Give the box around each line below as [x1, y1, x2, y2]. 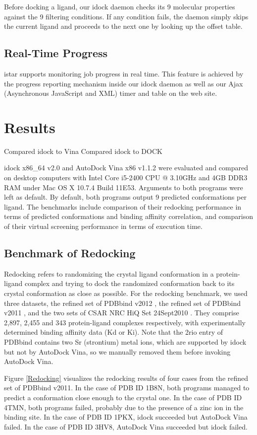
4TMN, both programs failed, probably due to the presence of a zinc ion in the [4, 402, 244, 412]
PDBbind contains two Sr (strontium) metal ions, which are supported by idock [4, 337, 247, 347]
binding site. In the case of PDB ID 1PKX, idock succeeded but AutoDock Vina [4, 412, 248, 422]
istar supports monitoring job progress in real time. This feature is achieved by [4, 68, 244, 78]
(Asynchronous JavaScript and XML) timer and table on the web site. [4, 88, 217, 98]
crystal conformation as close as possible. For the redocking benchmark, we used [4, 288, 248, 298]
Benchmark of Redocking [4, 245, 136, 261]
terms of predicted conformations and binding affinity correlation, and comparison [4, 211, 253, 221]
